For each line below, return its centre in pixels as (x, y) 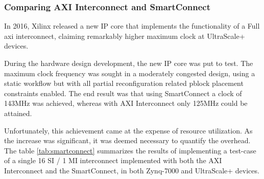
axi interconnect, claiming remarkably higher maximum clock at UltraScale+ (125, 36)
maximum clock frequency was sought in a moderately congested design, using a (130, 73)
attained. (18, 113)
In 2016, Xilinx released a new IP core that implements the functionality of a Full (132, 26)
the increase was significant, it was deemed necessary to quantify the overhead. (127, 140)
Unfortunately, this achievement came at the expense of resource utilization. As (128, 130)
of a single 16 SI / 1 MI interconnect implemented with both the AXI (113, 160)
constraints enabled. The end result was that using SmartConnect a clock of (123, 93)
